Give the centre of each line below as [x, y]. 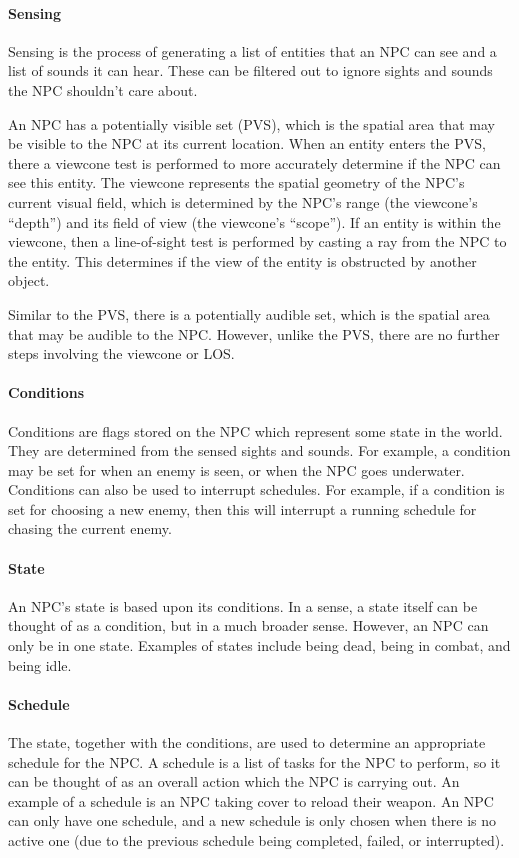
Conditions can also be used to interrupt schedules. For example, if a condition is [256, 489]
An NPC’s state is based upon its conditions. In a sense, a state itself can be [243, 605]
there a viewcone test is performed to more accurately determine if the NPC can [254, 162]
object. [29, 280]
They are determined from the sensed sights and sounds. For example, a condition [259, 450]
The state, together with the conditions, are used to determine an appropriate [247, 742]
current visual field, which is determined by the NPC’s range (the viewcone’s [243, 201]
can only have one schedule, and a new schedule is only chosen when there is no [252, 820]
